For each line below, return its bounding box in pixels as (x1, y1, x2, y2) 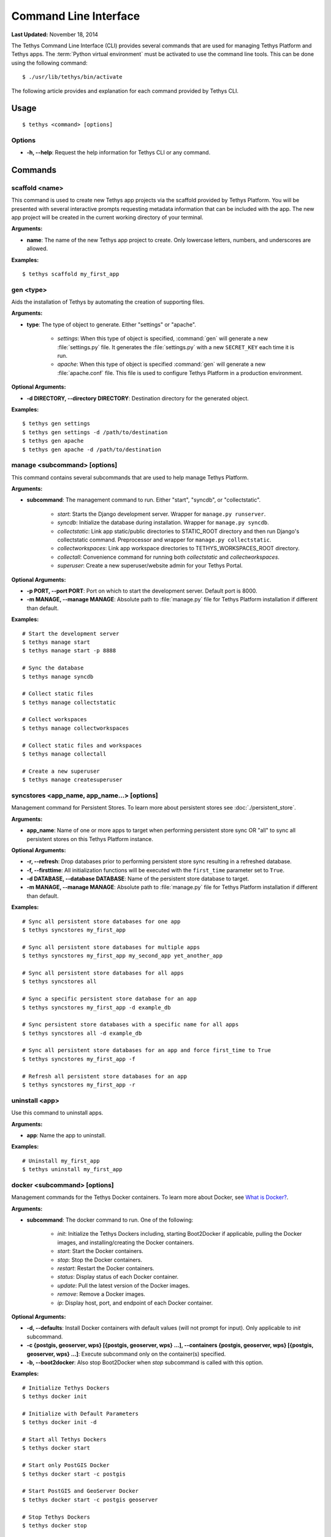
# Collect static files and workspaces (22, 741, 142, 749)
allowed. (26, 245, 48, 252)
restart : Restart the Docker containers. (57, 1265, 154, 1272)
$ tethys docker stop (22, 1522, 87, 1529)
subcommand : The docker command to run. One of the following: (26, 1216, 194, 1223)
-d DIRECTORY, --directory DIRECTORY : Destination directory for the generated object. (26, 394, 249, 402)
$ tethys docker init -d (22, 1419, 97, 1426)
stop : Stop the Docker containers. (57, 1256, 143, 1263)
